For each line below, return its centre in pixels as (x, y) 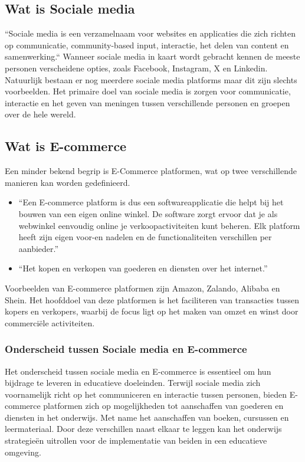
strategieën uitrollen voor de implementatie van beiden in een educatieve (136, 440)
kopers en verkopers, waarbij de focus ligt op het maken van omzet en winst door (152, 311)
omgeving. (23, 452)
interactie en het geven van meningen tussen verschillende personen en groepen (147, 102)
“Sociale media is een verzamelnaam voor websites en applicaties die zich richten (150, 33)
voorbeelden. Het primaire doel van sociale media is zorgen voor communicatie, (148, 91)
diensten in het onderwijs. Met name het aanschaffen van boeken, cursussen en (147, 417)
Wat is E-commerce (66, 146)
